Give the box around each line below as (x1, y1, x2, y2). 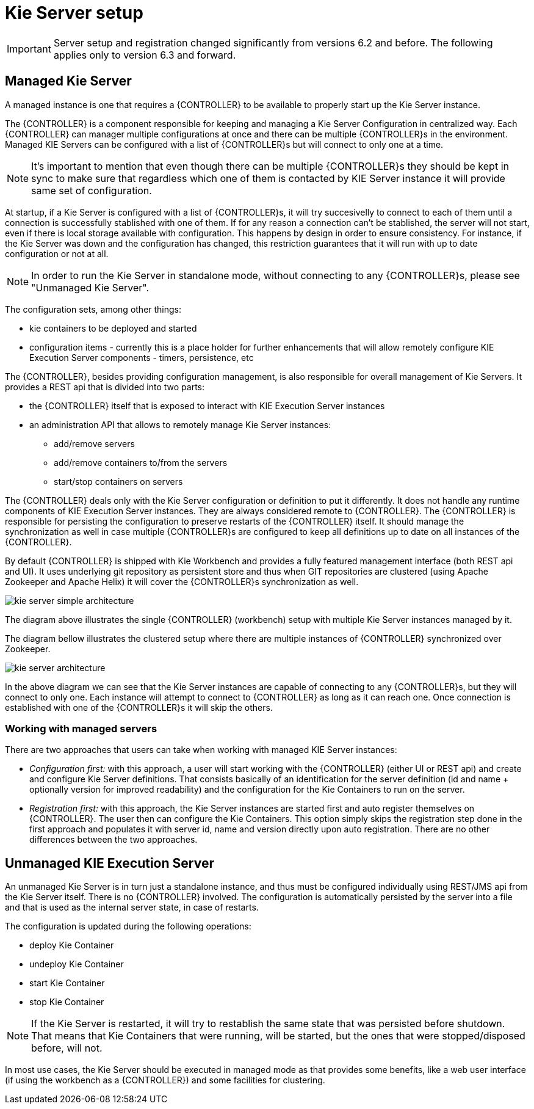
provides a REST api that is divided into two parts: (5, 381, 205, 392)
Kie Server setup (5, 2, 143, 23)
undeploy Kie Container (29, 959, 124, 970)
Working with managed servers (5, 722, 157, 735)
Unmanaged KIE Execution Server (5, 855, 214, 871)
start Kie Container (29, 978, 105, 989)
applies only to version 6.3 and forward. (53, 48, 236, 61)
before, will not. (31, 1042, 103, 1055)
